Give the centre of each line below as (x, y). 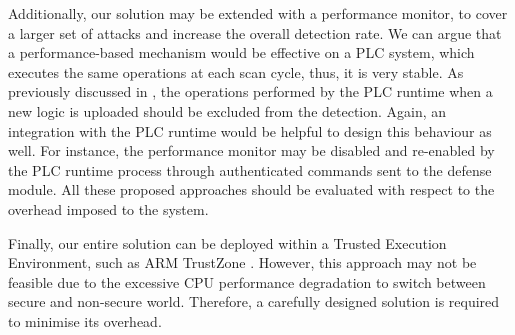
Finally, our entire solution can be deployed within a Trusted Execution (227, 242)
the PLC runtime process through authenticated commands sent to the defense (250, 169)
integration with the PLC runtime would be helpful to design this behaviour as (250, 130)
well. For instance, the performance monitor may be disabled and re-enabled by (251, 150)
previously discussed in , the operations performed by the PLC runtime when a (250, 91)
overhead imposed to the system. (108, 208)
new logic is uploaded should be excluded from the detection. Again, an (227, 110)
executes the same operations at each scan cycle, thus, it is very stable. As (236, 71)
